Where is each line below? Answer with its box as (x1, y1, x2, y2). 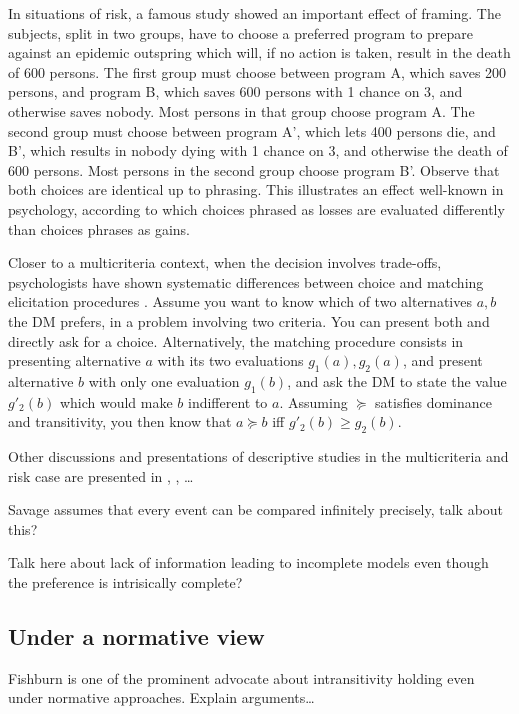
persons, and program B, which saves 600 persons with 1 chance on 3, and (8, 81, 463, 102)
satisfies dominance (375, 391, 492, 412)
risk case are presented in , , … (8, 465, 194, 486)
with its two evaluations (157, 350, 304, 371)
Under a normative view (8, 621, 265, 652)
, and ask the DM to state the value (287, 370, 507, 391)
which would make (59, 391, 173, 412)
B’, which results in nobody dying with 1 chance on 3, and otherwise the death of (8, 140, 508, 161)
